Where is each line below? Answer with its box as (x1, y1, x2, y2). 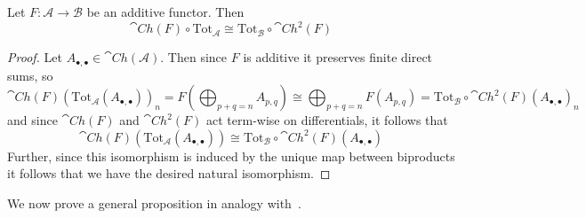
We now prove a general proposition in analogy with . (7, 193, 301, 212)
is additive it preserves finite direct (243, 48, 433, 66)
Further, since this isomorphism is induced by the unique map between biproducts (7, 146, 455, 165)
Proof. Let (7, 48, 62, 66)
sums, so (7, 66, 53, 84)
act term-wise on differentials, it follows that (206, 111, 448, 129)
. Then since (160, 48, 228, 66)
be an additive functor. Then (86, 3, 245, 20)
